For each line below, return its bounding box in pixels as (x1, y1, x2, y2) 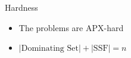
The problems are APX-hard (18, 21, 124, 33)
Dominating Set (21, 44, 79, 53)
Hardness (5, 1, 38, 13)
